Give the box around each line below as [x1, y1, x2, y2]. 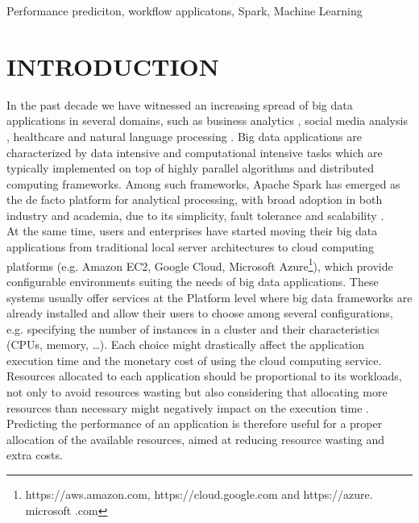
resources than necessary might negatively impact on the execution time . [6, 399, 369, 416]
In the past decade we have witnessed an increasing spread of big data [6, 96, 353, 113]
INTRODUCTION [6, 49, 220, 82]
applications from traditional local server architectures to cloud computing [6, 239, 374, 255]
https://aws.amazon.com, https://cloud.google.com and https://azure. [25, 486, 373, 503]
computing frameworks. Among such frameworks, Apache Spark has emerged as [6, 175, 400, 192]
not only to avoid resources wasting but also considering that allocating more [6, 384, 388, 401]
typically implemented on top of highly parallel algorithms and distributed [6, 160, 375, 176]
